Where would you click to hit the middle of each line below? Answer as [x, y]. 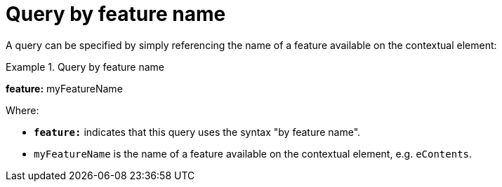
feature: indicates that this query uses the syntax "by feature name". [197, 132]
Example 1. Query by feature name [85, 67]
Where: [22, 110]
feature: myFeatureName [64, 88]
